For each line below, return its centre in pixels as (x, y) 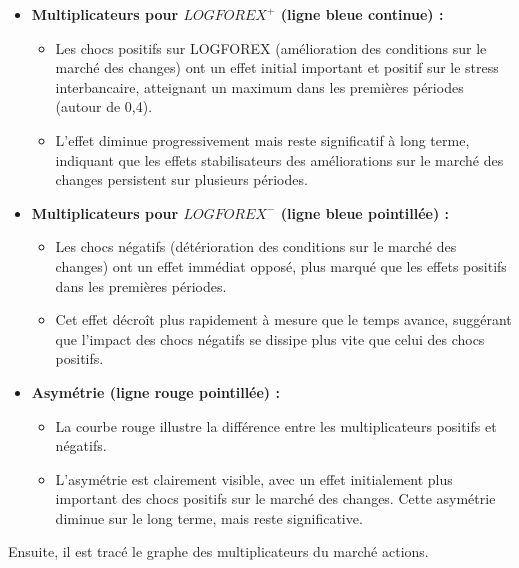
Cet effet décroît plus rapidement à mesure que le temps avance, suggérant (283, 319)
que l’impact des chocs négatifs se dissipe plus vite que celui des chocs (270, 338)
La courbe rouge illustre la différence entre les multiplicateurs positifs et (276, 425)
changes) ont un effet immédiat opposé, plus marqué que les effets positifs (281, 265)
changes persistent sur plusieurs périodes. (181, 179)
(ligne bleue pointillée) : (365, 212)
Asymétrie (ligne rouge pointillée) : (155, 391)
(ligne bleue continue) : (362, 14)
